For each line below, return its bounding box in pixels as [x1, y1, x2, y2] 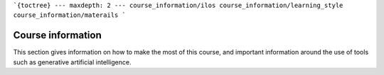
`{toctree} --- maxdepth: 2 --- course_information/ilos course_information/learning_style [13, 1, 343, 9]
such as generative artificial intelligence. [13, 57, 132, 67]
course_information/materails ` [13, 11, 126, 19]
